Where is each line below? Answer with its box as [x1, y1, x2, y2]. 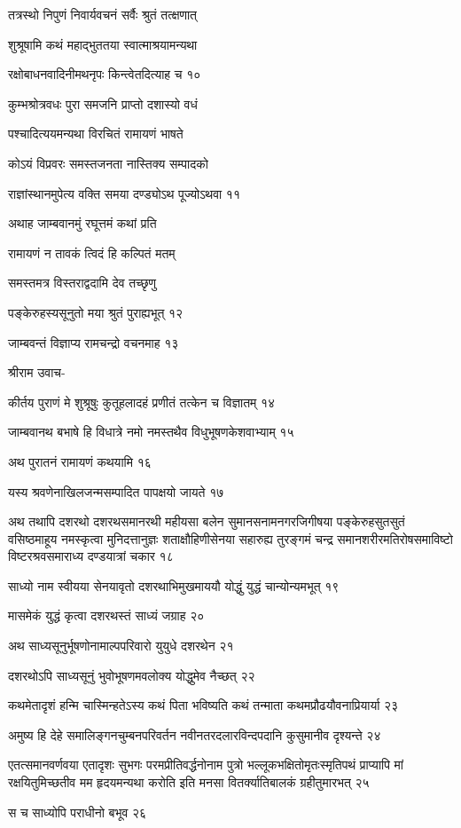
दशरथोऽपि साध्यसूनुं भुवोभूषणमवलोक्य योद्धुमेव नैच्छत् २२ [8, 666, 255, 684]
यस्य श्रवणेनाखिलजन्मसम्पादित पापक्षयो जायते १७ [8, 482, 224, 501]
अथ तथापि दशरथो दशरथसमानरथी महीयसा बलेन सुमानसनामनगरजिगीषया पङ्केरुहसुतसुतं [8, 512, 405, 531]
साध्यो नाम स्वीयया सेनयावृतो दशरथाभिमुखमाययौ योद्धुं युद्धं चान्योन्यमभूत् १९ [8, 576, 340, 595]
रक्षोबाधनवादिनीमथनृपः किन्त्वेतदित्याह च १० [8, 65, 201, 83]
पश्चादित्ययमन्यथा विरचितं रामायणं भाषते [8, 124, 184, 143]
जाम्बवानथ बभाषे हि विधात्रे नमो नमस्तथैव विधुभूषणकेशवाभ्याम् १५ [8, 422, 294, 441]
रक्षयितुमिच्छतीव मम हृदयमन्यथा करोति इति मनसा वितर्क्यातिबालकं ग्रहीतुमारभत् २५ [8, 773, 370, 792]
